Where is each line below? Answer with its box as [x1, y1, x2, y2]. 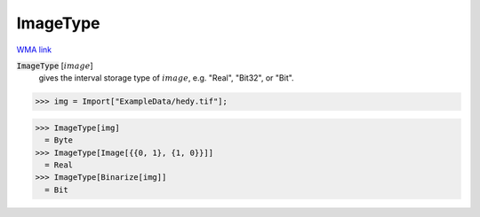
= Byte [44, 136, 74, 145]
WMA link [16, 44, 52, 55]
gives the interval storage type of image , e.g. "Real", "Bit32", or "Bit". [38, 73, 294, 83]
